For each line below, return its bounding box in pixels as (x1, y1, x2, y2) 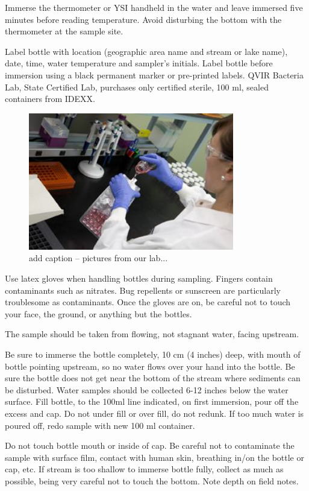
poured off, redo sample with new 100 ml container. (5, 419, 195, 431)
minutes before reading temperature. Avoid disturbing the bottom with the (5, 13, 282, 25)
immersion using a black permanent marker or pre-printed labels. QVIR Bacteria (5, 68, 304, 81)
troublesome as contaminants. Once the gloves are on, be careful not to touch (5, 296, 291, 308)
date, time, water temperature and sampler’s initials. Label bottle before (5, 57, 273, 69)
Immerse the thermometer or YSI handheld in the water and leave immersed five (5, 1, 303, 13)
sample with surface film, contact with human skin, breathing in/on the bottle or (5, 451, 304, 463)
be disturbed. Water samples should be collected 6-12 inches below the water (5, 383, 289, 396)
